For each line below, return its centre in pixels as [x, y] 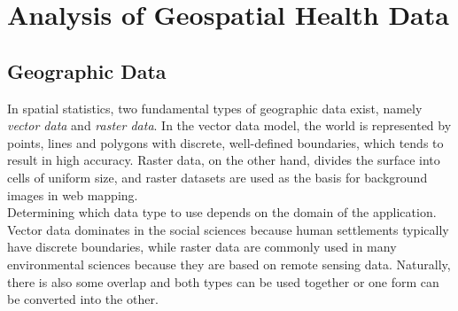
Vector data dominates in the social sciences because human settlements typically [228, 229]
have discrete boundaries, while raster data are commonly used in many [202, 247]
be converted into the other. [83, 299]
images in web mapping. [73, 194]
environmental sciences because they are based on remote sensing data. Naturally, [229, 264]
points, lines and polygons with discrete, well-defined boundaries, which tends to [225, 142]
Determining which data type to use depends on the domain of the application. [222, 212]
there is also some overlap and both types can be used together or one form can [223, 281]
